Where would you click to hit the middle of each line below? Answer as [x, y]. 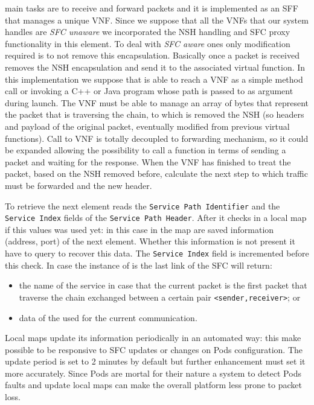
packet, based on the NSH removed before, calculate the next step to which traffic [156, 174]
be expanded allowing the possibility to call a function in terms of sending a [146, 150]
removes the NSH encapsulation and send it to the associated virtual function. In [155, 67]
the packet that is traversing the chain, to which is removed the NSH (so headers [155, 114]
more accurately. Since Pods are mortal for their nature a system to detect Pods [153, 373]
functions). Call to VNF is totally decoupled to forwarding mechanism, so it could [157, 138]
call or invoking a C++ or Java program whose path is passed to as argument [149, 91]
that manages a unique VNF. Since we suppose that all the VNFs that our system [157, 20]
